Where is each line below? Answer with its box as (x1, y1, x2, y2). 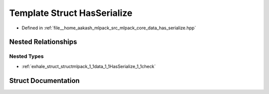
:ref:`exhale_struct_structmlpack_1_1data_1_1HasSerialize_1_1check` (21, 63, 156, 69)
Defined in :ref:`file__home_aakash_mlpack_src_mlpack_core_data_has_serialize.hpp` (21, 25, 196, 31)
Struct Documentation (9, 76, 80, 85)
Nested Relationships (9, 38, 77, 46)
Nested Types (9, 53, 44, 60)
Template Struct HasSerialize (9, 7, 133, 18)
